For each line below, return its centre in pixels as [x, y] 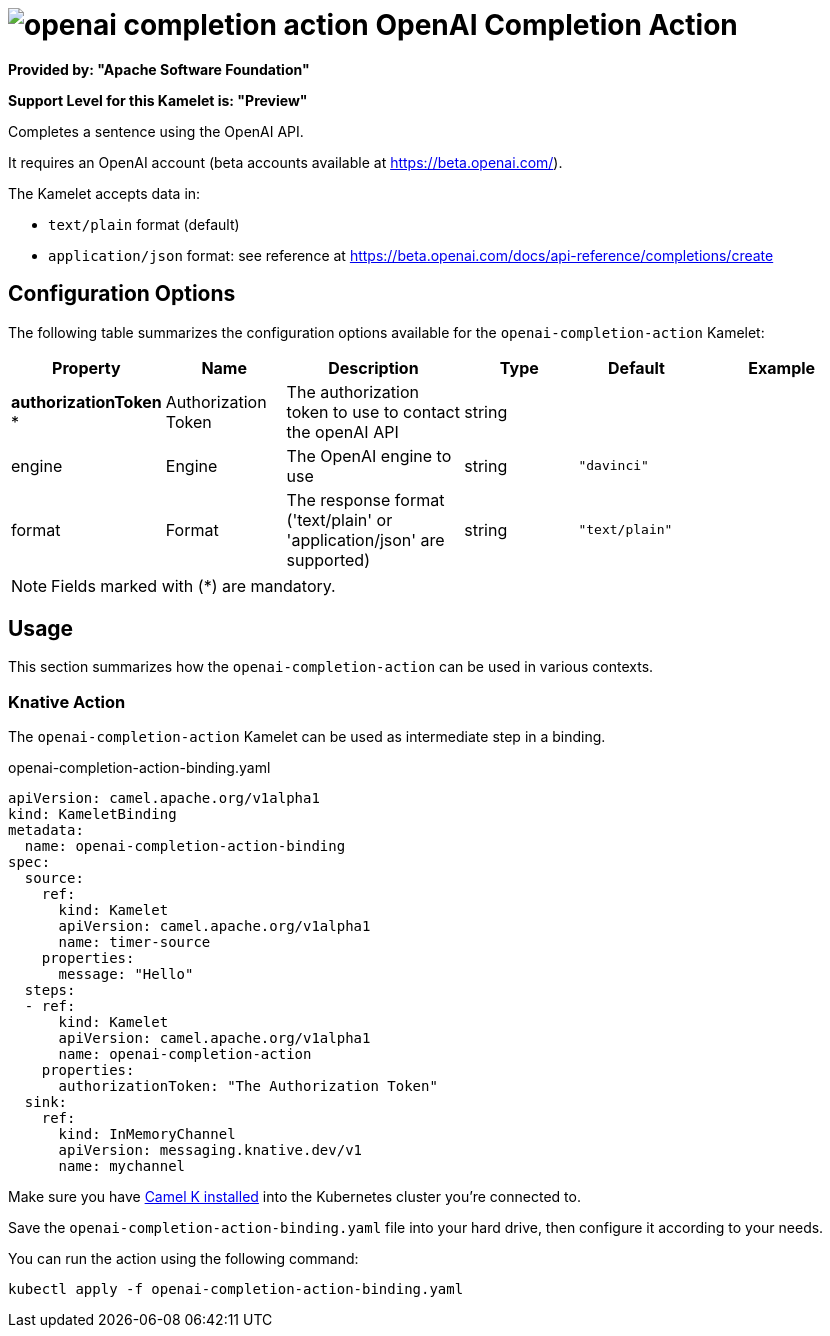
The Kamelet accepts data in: [104, 193]
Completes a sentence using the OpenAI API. [156, 131]
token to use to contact [373, 411]
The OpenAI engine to [369, 455]
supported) [328, 559]
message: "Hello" [126, 974]
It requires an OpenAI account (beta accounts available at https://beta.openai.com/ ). [285, 162]
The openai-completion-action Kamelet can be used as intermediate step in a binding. [307, 737]
